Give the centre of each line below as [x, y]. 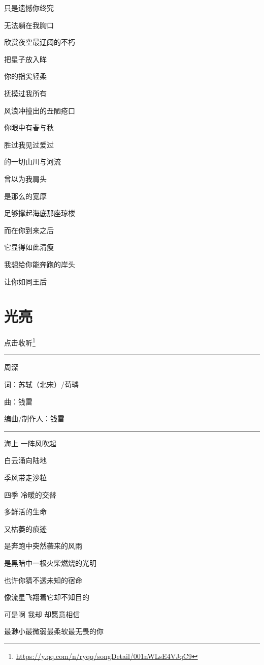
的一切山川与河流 [32, 162]
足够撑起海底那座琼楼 [40, 213]
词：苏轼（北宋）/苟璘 [41, 384]
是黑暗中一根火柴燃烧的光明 [50, 563]
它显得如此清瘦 [29, 247]
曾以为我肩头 [25, 178]
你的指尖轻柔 [25, 76]
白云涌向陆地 [25, 460]
